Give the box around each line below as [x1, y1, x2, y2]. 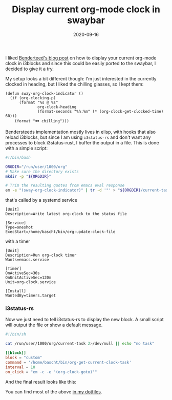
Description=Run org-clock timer [5, 252, 77, 258]
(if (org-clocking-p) [10, 95, 56, 100]
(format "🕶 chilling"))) [14, 118, 69, 123]
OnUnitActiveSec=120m [5, 275, 52, 280]
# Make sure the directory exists [5, 169, 79, 174]
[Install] [5, 288, 27, 294]
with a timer [5, 238, 31, 244]
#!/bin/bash [5, 155, 31, 160]
